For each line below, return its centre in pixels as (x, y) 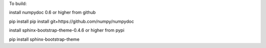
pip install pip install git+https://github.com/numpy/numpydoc (71, 21)
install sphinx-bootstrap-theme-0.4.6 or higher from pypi (67, 30)
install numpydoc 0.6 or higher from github (52, 13)
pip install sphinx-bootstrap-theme (44, 39)
